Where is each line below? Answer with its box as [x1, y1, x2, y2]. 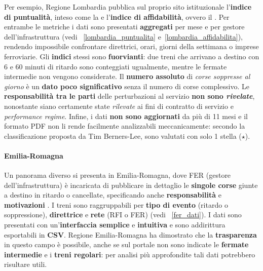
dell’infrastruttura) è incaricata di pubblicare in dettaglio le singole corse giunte [4, 179, 258, 190]
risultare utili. [4, 259, 47, 269]
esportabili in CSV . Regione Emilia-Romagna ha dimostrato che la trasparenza [4, 229, 257, 240]
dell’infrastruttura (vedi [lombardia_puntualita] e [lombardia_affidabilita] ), [4, 31, 243, 42]
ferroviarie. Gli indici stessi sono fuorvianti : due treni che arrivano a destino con [4, 51, 259, 61]
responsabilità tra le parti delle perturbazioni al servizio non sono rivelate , [4, 91, 255, 101]
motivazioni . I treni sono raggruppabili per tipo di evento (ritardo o [4, 199, 228, 210]
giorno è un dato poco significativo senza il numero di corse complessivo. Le [4, 81, 249, 91]
